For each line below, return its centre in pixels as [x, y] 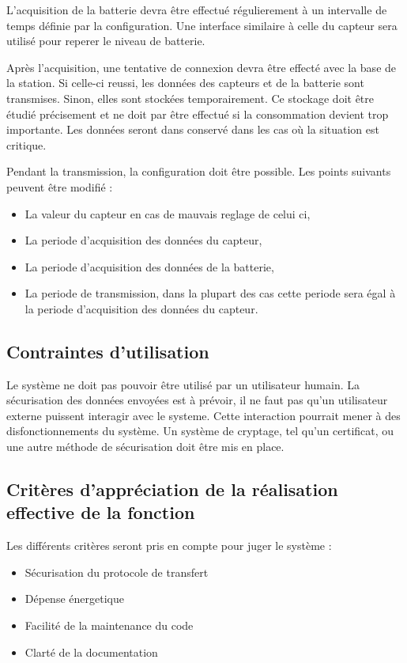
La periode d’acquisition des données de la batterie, [149, 266]
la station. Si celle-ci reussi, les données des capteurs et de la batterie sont [185, 83]
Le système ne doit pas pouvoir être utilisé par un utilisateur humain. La [183, 384]
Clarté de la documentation [91, 652]
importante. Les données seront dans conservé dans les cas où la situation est [193, 129]
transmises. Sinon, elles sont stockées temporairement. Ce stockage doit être [190, 98]
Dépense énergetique [74, 599]
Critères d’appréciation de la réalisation [172, 489]
